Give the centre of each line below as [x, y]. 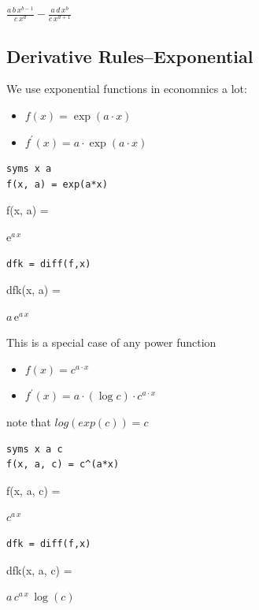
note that [29, 422]
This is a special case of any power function [111, 342]
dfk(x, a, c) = [39, 569]
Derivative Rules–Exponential [130, 56]
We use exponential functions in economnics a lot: [127, 89]
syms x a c [35, 449]
